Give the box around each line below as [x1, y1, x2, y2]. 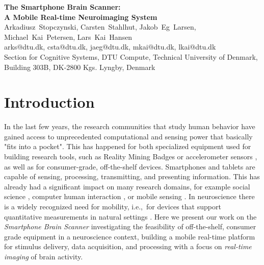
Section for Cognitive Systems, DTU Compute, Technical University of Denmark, [4, 51, 258, 62]
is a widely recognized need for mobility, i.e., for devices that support [4, 201, 221, 212]
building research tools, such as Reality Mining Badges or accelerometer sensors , [4, 151, 257, 162]
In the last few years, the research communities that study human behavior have [4, 121, 255, 132]
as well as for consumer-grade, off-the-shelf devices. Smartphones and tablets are [4, 161, 255, 172]
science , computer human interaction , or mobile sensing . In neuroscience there [4, 191, 255, 202]
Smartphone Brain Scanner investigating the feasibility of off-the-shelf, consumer [4, 221, 256, 232]
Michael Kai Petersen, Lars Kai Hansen [4, 31, 133, 42]
